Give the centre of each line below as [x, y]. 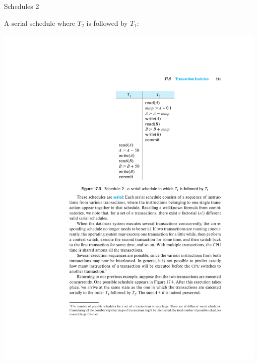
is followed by [107, 23]
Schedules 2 [22, 6]
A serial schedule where [40, 23]
